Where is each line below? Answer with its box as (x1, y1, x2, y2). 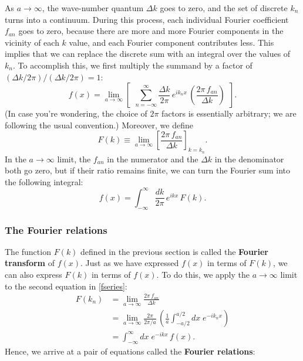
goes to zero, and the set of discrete (160, 2, 288, 13)
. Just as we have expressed (80, 257, 179, 269)
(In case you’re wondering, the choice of (5, 107, 147, 120)
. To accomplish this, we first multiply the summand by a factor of (12, 59, 253, 71)
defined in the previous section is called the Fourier (80, 245, 268, 257)
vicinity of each (5, 36, 59, 48)
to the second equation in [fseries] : (5, 280, 127, 292)
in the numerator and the (107, 152, 198, 165)
